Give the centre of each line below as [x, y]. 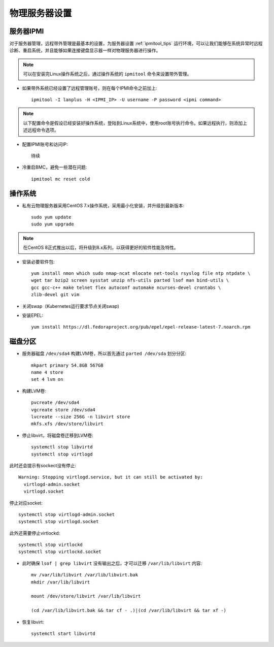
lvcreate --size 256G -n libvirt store [81, 417]
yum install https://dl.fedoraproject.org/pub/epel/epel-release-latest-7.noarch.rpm [141, 327]
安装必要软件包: [39, 262]
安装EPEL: [32, 315]
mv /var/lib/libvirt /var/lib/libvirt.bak [85, 575]
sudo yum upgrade [53, 224]
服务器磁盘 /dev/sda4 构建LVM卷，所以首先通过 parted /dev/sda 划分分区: [104, 353]
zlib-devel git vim [55, 295]
